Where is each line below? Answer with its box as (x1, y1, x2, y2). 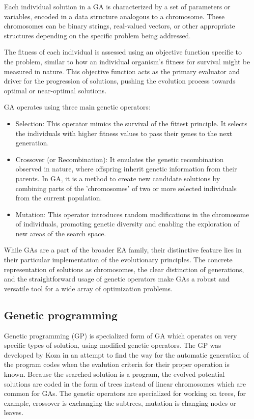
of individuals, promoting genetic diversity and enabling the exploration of (15, 219, 240, 229)
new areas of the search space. (15, 228, 106, 238)
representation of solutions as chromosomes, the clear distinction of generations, (4, 264, 244, 274)
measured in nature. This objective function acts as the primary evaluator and (4, 66, 240, 76)
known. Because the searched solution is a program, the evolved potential (4, 369, 225, 379)
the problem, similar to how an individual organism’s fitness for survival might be (4, 56, 250, 66)
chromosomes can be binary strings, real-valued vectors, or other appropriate (4, 21, 235, 31)
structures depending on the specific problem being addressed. (4, 30, 191, 40)
